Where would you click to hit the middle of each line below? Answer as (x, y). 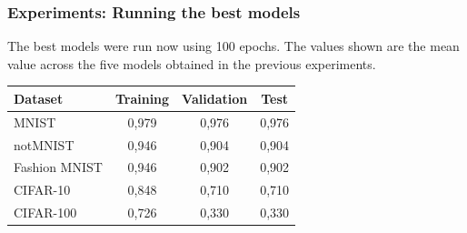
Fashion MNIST (58, 167)
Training (142, 98)
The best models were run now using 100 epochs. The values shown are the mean (233, 46)
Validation (215, 98)
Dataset (39, 98)
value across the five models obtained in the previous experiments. (192, 63)
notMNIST (44, 144)
